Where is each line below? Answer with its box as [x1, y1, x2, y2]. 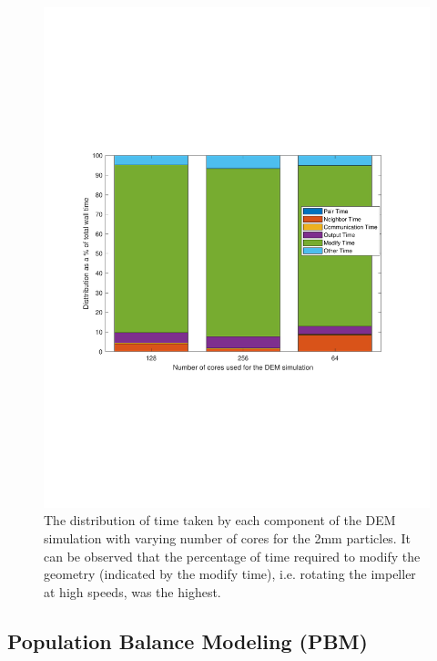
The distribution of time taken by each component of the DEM [44, 511, 396, 530]
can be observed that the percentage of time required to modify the [44, 546, 421, 565]
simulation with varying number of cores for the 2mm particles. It [44, 529, 411, 548]
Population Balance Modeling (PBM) [7, 626, 368, 655]
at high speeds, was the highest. [44, 582, 221, 601]
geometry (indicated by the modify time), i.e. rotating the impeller [44, 564, 416, 584]
